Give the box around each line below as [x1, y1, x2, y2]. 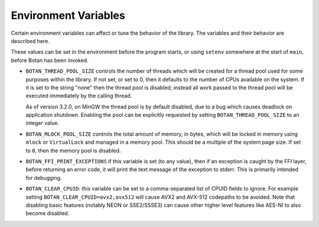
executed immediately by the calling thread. [25, 92, 132, 100]
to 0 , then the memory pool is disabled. [25, 147, 121, 154]
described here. [11, 37, 50, 44]
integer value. [25, 120, 59, 127]
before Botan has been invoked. [11, 57, 89, 64]
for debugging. [25, 174, 62, 181]
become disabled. [25, 210, 70, 217]
